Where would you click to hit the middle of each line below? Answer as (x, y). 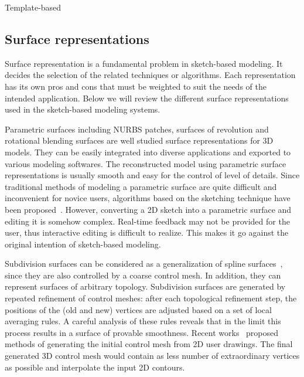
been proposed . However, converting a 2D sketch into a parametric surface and (148, 209)
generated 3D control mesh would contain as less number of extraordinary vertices (152, 356)
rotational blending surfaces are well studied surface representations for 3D (139, 140)
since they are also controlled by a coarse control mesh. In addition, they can (143, 275)
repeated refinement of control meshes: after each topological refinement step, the (151, 298)
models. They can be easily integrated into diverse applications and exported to (148, 152)
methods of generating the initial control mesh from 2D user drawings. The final (149, 344)
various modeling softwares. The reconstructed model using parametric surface (146, 163)
